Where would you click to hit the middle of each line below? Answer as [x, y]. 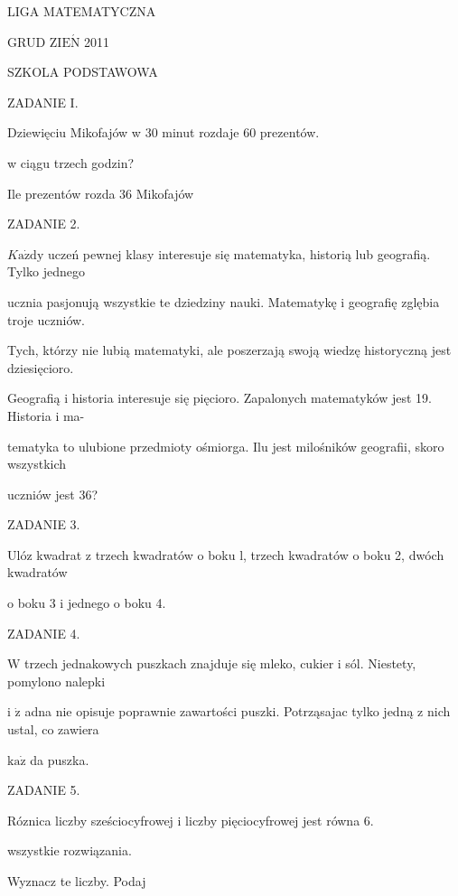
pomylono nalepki [56, 681]
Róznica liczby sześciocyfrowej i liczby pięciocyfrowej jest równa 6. [191, 820]
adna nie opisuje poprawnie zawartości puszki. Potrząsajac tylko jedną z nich [238, 711]
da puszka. [60, 759]
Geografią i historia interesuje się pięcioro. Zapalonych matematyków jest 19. [220, 398]
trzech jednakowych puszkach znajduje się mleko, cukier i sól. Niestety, [220, 663]
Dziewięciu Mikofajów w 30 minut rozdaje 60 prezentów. [164, 132]
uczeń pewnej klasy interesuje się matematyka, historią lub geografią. [239, 253]
